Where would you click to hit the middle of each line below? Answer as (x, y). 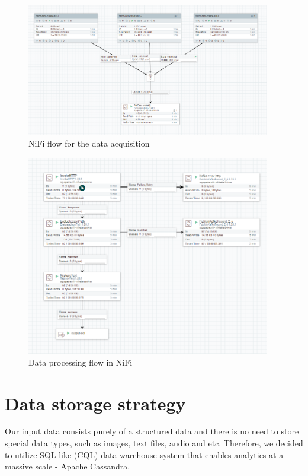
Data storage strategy (95, 403)
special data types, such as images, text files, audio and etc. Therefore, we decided (154, 443)
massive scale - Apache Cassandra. (68, 466)
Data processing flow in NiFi (81, 362)
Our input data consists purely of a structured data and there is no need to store (152, 431)
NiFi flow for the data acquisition (89, 143)
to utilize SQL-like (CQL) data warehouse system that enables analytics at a (144, 454)
